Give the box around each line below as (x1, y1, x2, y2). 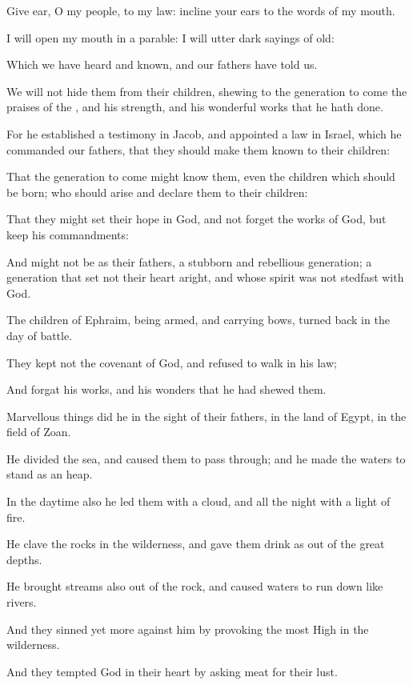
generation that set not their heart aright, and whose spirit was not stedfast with (6, 269, 404, 286)
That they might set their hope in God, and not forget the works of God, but (6, 210, 387, 227)
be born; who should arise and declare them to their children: (6, 183, 308, 200)
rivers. (6, 594, 37, 611)
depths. (6, 551, 42, 567)
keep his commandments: (6, 226, 129, 242)
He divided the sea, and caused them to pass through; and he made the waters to (6, 450, 406, 467)
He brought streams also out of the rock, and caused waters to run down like (6, 578, 383, 595)
